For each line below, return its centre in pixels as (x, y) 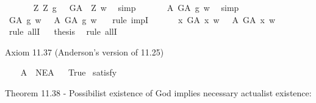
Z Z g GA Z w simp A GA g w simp (136, 7)
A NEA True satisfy (69, 72)
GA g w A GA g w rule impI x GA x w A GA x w (142, 19)
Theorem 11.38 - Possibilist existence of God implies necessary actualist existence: (158, 92)
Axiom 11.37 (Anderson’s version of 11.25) (84, 51)
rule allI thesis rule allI (63, 31)
